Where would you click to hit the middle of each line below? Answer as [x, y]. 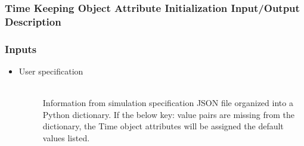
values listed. [66, 137]
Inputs [21, 49]
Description [33, 21]
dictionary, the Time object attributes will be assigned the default [163, 126]
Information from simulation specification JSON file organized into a [168, 103]
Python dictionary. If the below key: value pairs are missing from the [168, 114]
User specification [51, 71]
